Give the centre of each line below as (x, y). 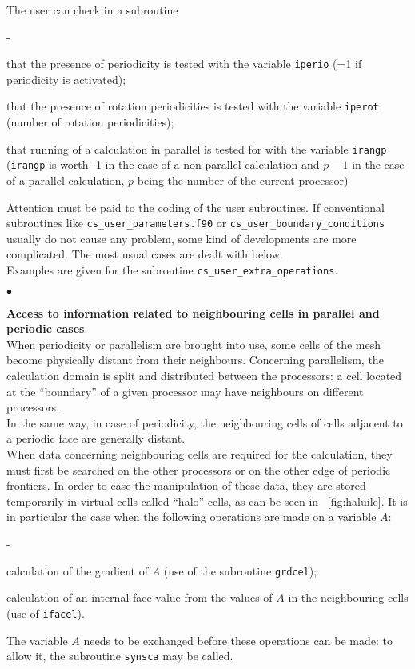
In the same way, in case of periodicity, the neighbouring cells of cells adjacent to (205, 422)
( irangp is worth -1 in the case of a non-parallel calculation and (163, 164)
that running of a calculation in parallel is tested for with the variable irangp (197, 148)
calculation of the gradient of (78, 570)
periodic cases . (47, 328)
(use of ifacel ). (46, 613)
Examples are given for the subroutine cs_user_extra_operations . (172, 270)
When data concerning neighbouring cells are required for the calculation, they (200, 454)
